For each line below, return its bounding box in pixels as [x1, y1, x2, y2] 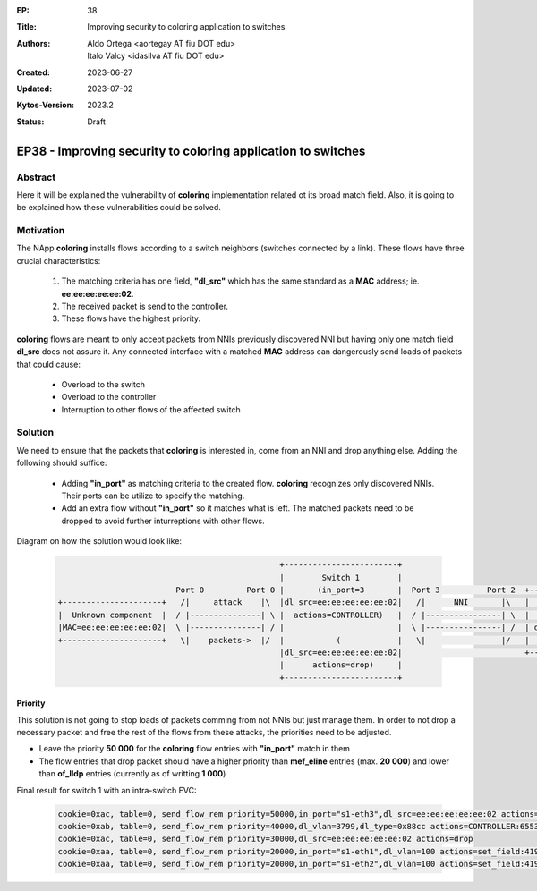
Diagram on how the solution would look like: [16, 536, 183, 547]
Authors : [16, 38, 51, 48]
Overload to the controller [61, 392, 157, 403]
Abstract [16, 171, 56, 183]
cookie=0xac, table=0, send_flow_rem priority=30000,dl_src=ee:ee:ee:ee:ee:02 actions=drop [57, 834, 473, 844]
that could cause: [16, 359, 81, 369]
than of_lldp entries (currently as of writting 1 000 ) [38, 768, 226, 779]
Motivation [16, 225, 65, 237]
